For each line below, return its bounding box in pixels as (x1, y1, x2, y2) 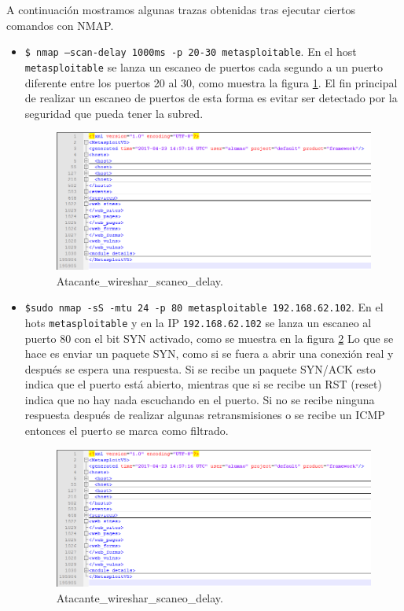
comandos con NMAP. (6, 17, 114, 33)
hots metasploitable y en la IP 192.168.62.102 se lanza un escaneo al (24, 314, 372, 330)
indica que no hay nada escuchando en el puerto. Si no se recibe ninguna (24, 391, 375, 407)
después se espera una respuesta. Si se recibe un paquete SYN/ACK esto (24, 360, 376, 377)
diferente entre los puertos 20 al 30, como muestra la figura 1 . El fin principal (24, 74, 398, 90)
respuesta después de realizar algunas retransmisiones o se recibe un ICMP (24, 407, 385, 423)
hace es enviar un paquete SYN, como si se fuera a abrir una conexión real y (24, 345, 394, 362)
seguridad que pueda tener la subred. (24, 105, 204, 121)
